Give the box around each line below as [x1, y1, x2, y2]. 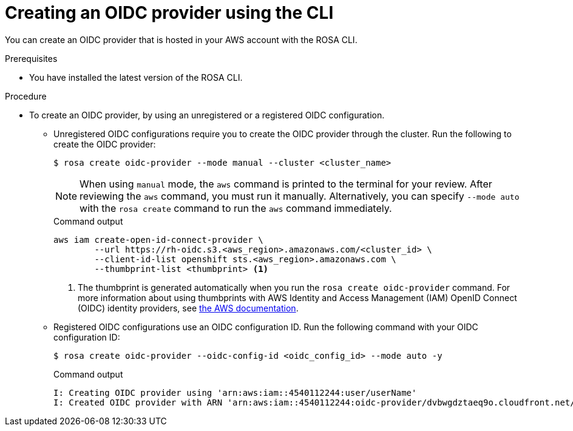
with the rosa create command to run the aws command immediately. [80, 202, 392, 214]
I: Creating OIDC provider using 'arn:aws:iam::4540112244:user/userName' [53, 387, 417, 398]
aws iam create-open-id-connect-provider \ [53, 234, 263, 245]
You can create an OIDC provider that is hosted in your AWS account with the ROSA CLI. [5, 34, 358, 45]
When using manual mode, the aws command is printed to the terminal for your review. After [80, 177, 492, 190]
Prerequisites [5, 53, 58, 64]
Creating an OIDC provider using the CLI [5, 2, 334, 23]
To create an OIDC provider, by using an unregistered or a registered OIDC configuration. [29, 109, 385, 120]
